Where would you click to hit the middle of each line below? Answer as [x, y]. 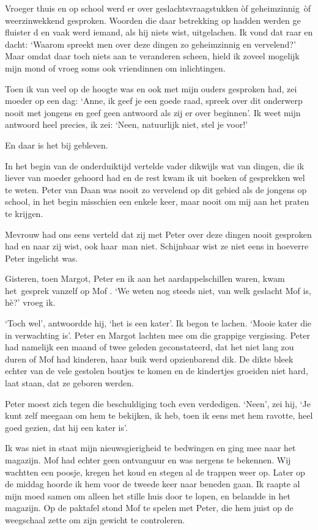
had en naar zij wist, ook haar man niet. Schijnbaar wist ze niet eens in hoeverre [157, 246]
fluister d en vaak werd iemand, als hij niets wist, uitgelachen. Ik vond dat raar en [159, 32]
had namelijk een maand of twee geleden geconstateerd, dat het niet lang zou [150, 347]
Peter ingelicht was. [42, 258]
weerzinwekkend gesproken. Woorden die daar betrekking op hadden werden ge [153, 20]
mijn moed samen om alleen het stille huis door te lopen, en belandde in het [148, 495]
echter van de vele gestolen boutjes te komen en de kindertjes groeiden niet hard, [157, 371]
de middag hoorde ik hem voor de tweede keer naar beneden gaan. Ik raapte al [153, 484]
